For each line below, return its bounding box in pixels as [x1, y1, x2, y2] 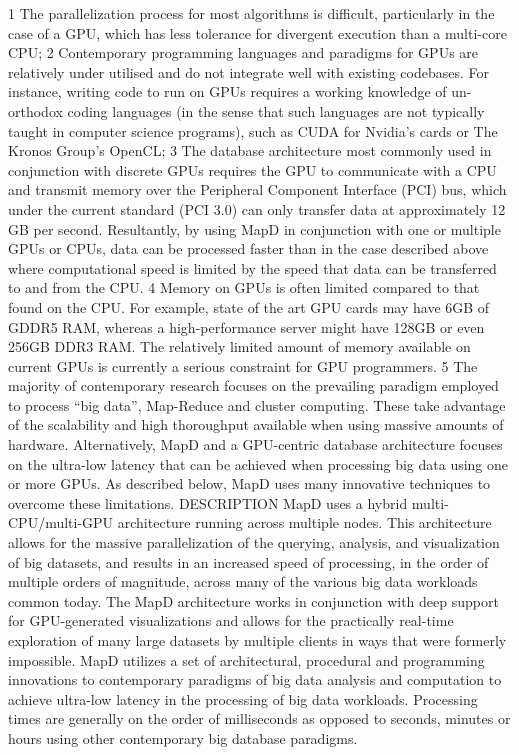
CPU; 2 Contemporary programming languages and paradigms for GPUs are [8, 42, 479, 63]
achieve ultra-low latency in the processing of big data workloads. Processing [8, 688, 478, 709]
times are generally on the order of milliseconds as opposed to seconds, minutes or [8, 708, 511, 729]
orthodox [8, 100, 63, 121]
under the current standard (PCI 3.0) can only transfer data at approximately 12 [8, 198, 506, 219]
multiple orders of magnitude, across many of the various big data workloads [8, 571, 478, 592]
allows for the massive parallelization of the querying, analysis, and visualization [8, 532, 500, 553]
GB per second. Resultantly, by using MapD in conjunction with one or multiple [8, 218, 501, 239]
